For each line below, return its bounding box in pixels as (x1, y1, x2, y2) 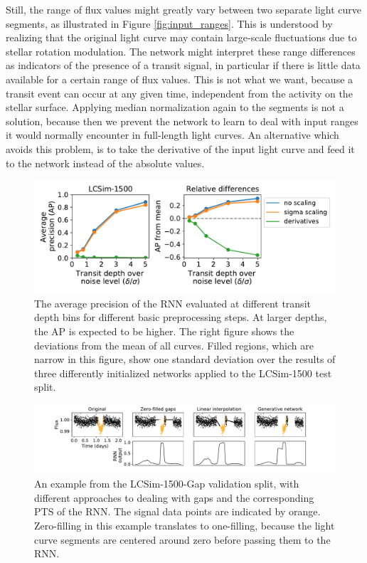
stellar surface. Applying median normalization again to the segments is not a (6, 100, 344, 115)
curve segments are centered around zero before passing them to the (34, 532, 331, 547)
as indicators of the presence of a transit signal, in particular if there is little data (6, 58, 361, 73)
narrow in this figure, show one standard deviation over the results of (34, 352, 336, 367)
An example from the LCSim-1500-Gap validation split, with (34, 476, 299, 491)
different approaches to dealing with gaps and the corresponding (34, 490, 314, 505)
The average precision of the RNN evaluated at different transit (34, 295, 311, 310)
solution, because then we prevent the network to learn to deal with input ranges (6, 113, 358, 128)
